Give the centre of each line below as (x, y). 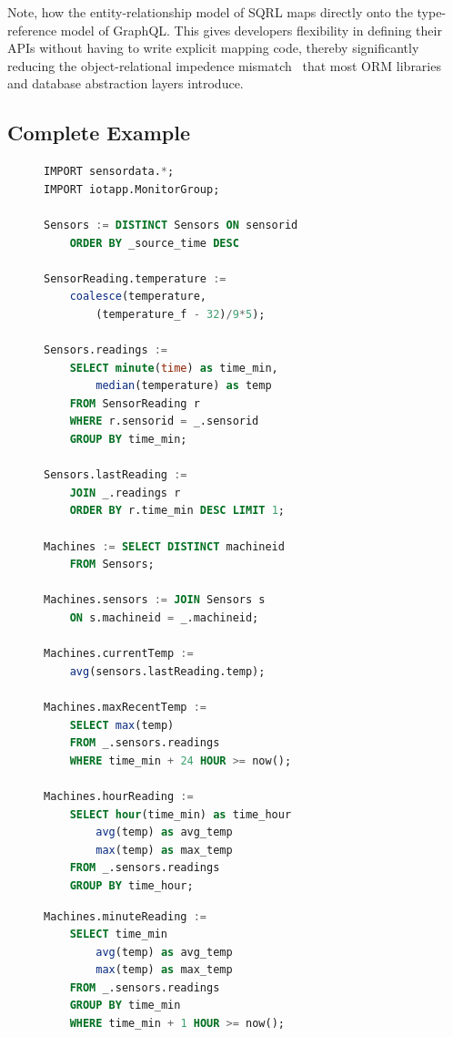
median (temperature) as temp (184, 386)
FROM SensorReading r (135, 403)
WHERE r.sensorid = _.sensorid (164, 421)
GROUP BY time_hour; (131, 885)
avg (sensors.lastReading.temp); (167, 671)
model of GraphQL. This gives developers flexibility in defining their (251, 30)
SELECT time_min (119, 934)
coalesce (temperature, (138, 297)
